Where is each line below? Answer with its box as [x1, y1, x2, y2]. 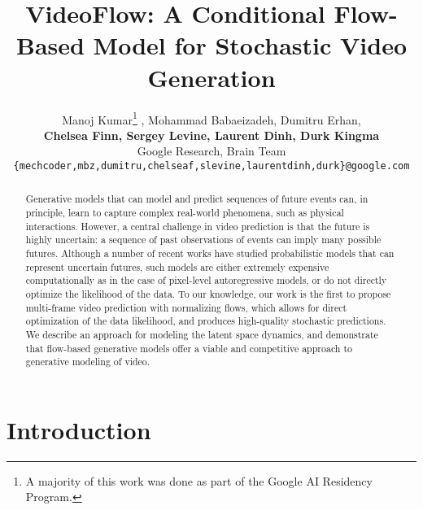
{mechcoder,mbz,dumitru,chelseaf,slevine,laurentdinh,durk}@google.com [13, 159, 410, 172]
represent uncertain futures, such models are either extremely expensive [25, 259, 329, 273]
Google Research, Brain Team [137, 142, 286, 159]
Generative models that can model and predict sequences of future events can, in [25, 192, 368, 206]
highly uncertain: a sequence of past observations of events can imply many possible [25, 233, 382, 246]
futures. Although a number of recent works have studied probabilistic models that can [25, 246, 395, 260]
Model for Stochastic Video [93, 28, 407, 62]
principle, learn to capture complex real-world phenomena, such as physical [25, 206, 344, 220]
